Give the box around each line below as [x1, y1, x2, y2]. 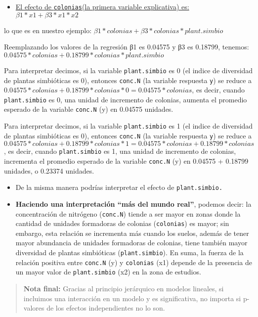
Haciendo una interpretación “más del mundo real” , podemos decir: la [15, 198, 252, 209]
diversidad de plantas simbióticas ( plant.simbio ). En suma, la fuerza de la [15, 247, 244, 258]
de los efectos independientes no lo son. [46, 303, 165, 313]
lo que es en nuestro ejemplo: [4, 25, 92, 35]
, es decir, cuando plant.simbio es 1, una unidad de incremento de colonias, [4, 146, 236, 156]
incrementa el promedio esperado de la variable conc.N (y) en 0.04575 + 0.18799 [4, 156, 249, 166]
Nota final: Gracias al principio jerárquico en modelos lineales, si [23, 283, 224, 293]
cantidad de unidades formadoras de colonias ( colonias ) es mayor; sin [15, 218, 229, 228]
